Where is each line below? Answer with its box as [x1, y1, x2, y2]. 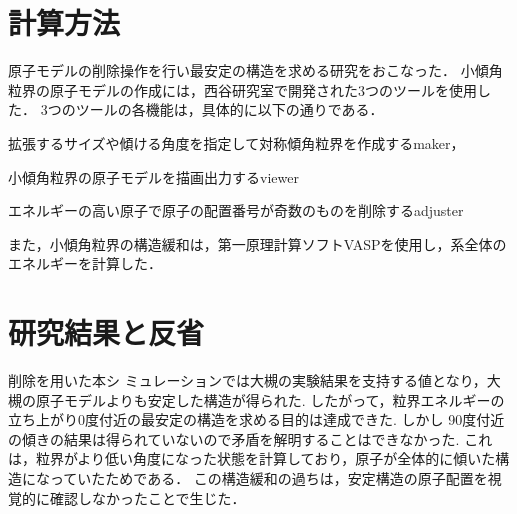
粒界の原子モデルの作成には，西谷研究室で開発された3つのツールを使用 [8, 79, 477, 100]
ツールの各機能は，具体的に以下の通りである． [75, 99, 384, 120]
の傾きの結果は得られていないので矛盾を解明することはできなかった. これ [8, 428, 493, 449]
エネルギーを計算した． [8, 253, 162, 274]
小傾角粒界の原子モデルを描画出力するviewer [8, 166, 299, 187]
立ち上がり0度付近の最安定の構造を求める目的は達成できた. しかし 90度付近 [8, 409, 505, 430]
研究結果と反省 [8, 312, 205, 353]
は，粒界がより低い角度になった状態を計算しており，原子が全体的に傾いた [8, 448, 496, 469]
